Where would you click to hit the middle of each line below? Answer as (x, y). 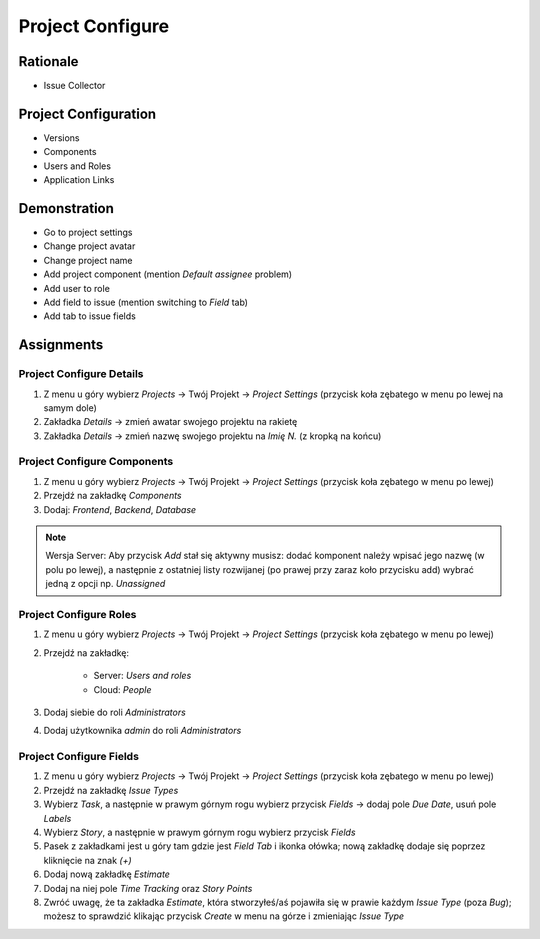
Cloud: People (122, 689)
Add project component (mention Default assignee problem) (168, 274)
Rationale (48, 61)
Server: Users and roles (142, 676)
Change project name (88, 260)
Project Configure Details (81, 374)
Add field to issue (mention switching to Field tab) (146, 302)
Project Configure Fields (79, 757)
